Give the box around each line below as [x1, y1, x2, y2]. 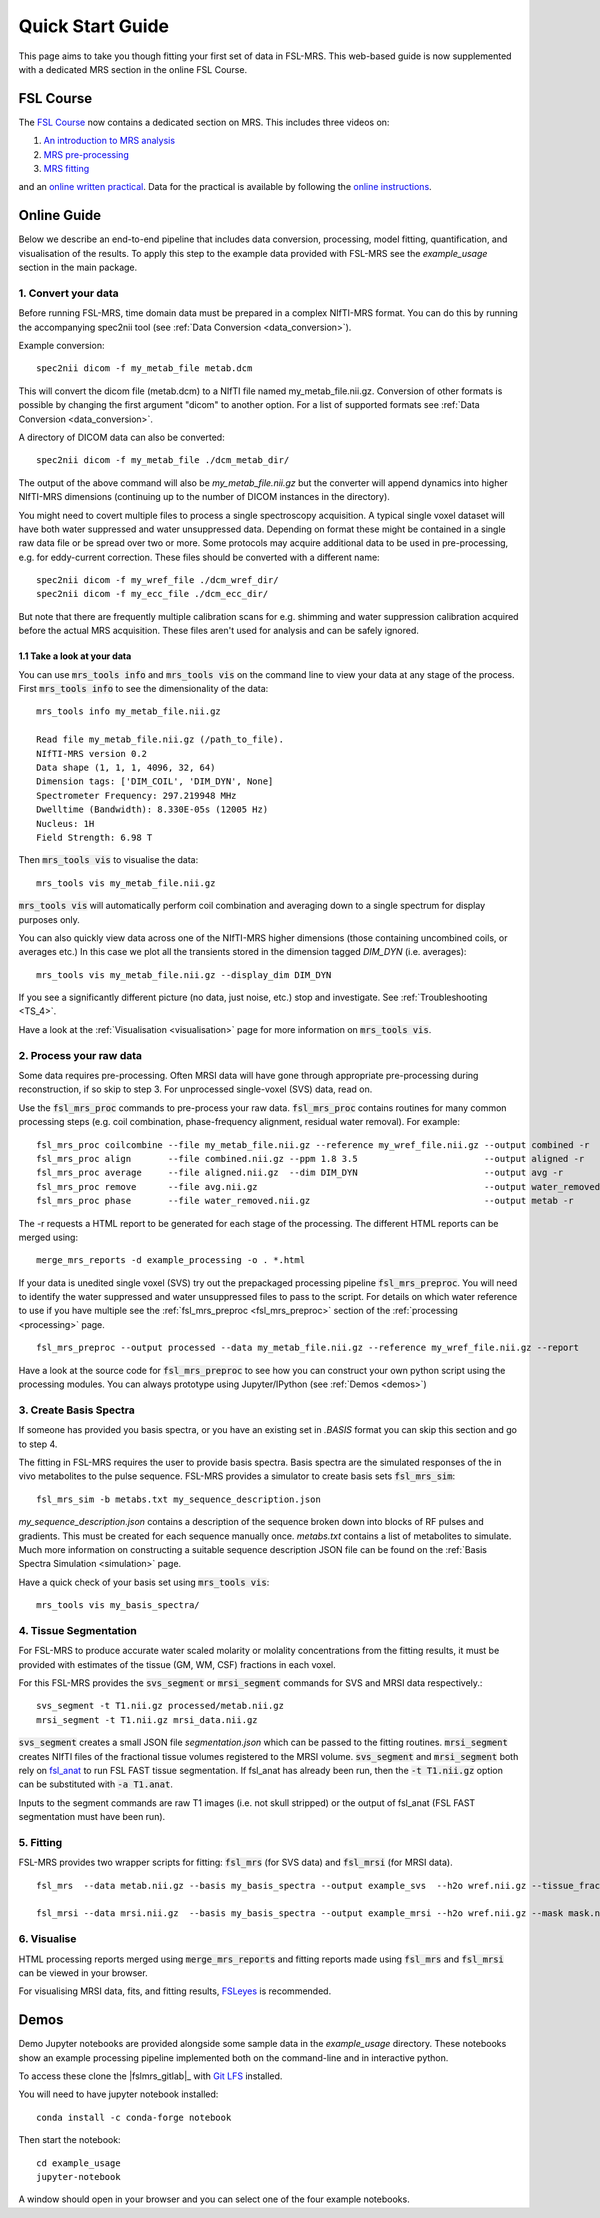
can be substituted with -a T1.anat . [18, 1778, 174, 1790]
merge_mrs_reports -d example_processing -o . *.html [36, 1255, 305, 1266]
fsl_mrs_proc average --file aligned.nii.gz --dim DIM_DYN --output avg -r [36, 1167, 564, 1179]
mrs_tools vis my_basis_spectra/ [36, 1600, 200, 1611]
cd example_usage [36, 2157, 121, 2169]
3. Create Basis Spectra [18, 1403, 135, 1417]
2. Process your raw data [18, 1048, 143, 1062]
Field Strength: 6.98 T [36, 831, 153, 843]
